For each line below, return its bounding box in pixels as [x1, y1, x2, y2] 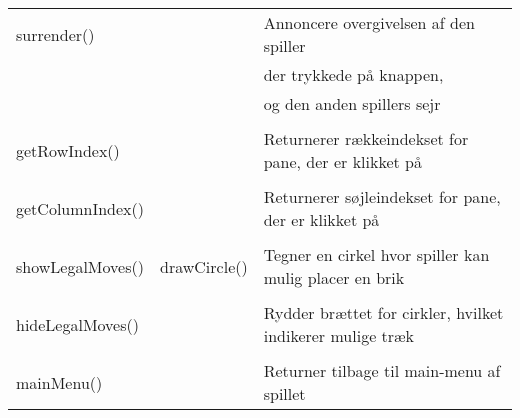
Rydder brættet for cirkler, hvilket [263, 301, 504, 324]
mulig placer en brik [263, 266, 405, 289]
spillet [263, 382, 306, 405]
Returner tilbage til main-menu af [263, 359, 501, 382]
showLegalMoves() [16, 254, 144, 278]
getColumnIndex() [16, 196, 145, 220]
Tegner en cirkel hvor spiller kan [263, 243, 490, 266]
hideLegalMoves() [16, 312, 139, 336]
